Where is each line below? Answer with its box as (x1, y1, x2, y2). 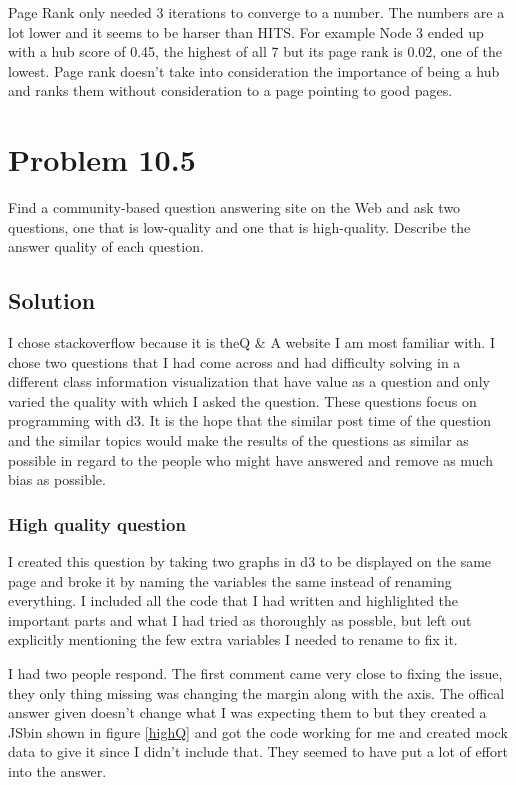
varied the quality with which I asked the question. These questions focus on (8, 390, 477, 411)
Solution (8, 285, 96, 316)
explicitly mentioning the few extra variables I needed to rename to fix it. (8, 629, 458, 650)
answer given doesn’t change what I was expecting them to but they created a (8, 702, 487, 723)
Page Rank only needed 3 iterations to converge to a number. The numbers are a (8, 2, 505, 22)
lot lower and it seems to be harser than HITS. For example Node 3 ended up (8, 21, 484, 42)
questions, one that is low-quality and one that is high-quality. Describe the (8, 216, 471, 237)
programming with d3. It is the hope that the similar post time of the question (8, 410, 492, 431)
